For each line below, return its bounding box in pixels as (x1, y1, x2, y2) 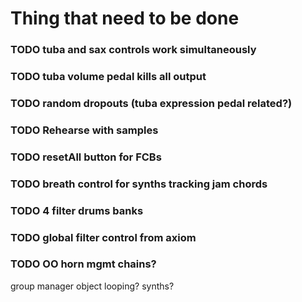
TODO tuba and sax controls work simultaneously (10, 43, 257, 57)
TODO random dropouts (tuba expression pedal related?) (10, 96, 293, 110)
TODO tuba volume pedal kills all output (10, 70, 207, 84)
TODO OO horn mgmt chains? (10, 257, 157, 271)
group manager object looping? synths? (10, 280, 175, 292)
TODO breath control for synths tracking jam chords (10, 177, 268, 191)
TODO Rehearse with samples (10, 123, 159, 137)
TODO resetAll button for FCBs (10, 150, 162, 164)
